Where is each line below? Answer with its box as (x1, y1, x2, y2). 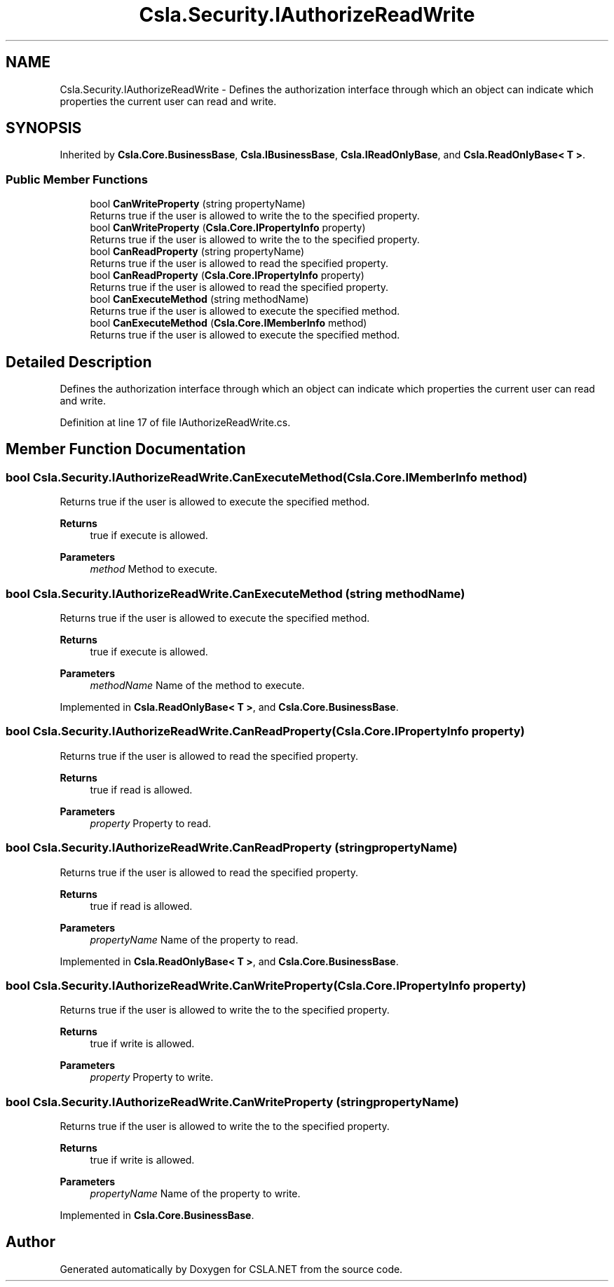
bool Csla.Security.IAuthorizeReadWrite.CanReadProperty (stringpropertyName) (6, 840, 458, 855)
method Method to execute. (90, 563, 218, 576)
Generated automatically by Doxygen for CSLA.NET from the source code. (60, 1262, 403, 1275)
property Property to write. (90, 1071, 214, 1084)
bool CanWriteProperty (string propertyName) (90, 198, 306, 210)
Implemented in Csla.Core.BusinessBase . (60, 1209, 254, 1221)
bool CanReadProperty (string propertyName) (90, 245, 305, 258)
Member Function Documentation (6, 440, 246, 458)
